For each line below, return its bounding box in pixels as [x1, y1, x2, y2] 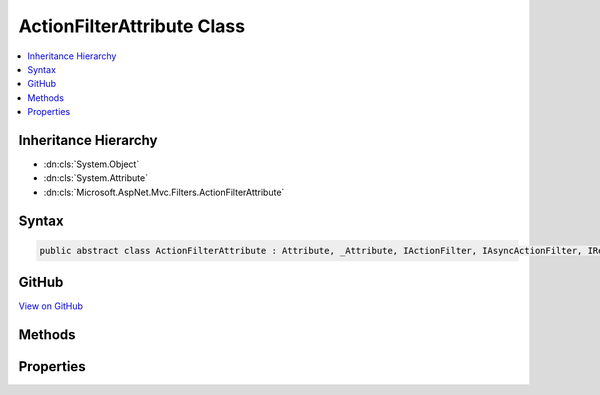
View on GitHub [18, 300, 84, 312]
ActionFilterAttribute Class [18, 15, 245, 37]
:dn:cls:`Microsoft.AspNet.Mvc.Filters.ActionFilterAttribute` [43, 186, 285, 198]
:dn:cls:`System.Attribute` [43, 172, 149, 184]
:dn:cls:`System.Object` [43, 158, 140, 170]
